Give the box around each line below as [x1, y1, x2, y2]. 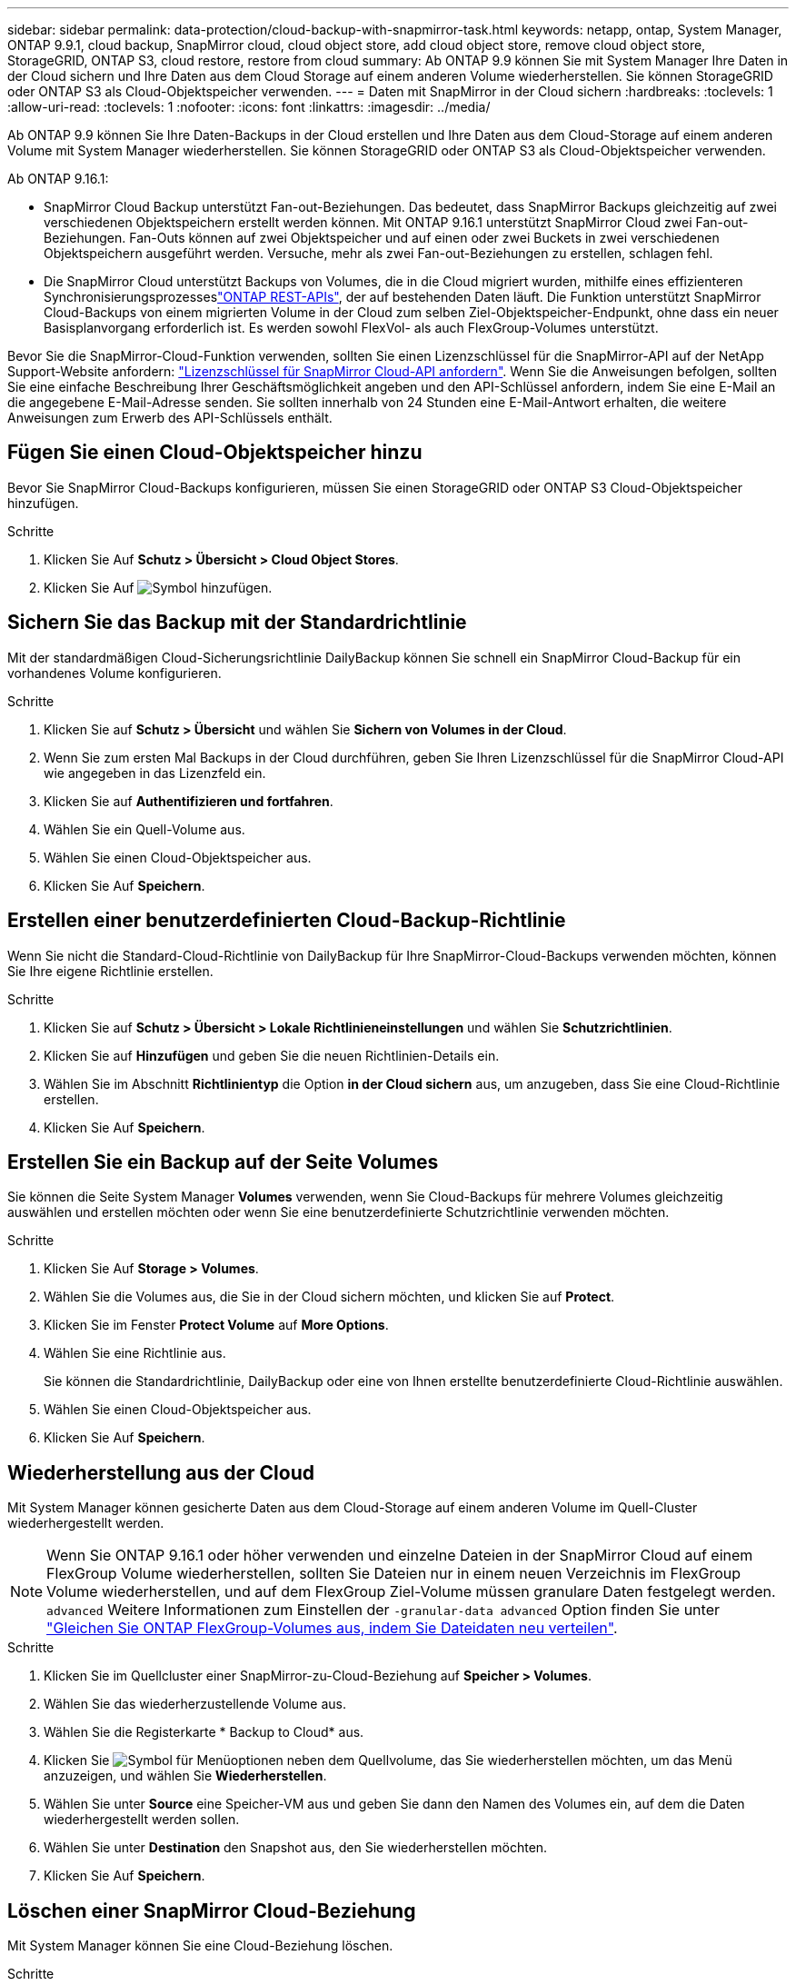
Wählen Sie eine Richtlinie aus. [44, 1345, 226, 1362]
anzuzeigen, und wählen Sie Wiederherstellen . [44, 1768, 327, 1784]
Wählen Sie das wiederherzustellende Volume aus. [44, 1696, 346, 1712]
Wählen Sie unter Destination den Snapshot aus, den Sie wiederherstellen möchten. [44, 1840, 548, 1856]
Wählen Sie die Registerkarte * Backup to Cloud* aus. [44, 1724, 364, 1741]
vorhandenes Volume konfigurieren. [7, 664, 222, 681]
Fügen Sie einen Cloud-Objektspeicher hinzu [7, 441, 423, 464]
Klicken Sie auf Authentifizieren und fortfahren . [44, 793, 333, 809]
